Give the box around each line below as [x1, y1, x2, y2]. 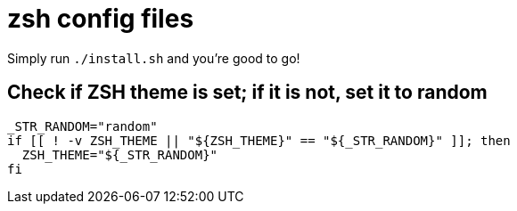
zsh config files [7, 4, 194, 34]
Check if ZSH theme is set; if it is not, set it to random [7, 81, 488, 104]
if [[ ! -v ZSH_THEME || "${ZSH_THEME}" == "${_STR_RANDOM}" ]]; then [7, 133, 511, 148]
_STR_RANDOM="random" [7, 118, 158, 134]
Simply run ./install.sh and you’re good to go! [7, 50, 300, 66]
